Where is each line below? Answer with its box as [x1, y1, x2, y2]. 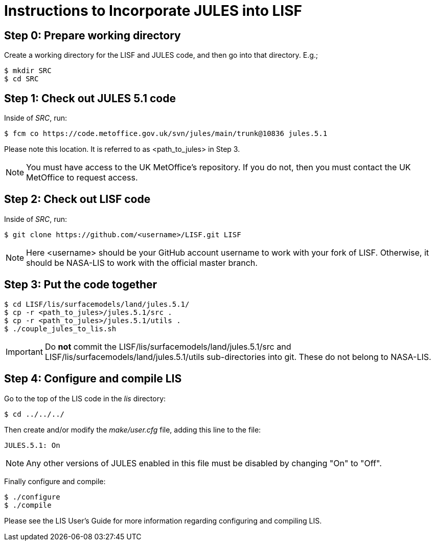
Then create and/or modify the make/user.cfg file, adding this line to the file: [4, 425, 261, 434]
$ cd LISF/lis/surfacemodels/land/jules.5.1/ [4, 300, 190, 308]
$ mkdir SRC [4, 66, 52, 75]
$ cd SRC [4, 75, 39, 83]
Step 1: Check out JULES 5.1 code [4, 92, 176, 105]
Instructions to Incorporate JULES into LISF [4, 2, 302, 19]
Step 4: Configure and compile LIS [4, 372, 182, 385]
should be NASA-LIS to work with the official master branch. [26, 257, 258, 268]
